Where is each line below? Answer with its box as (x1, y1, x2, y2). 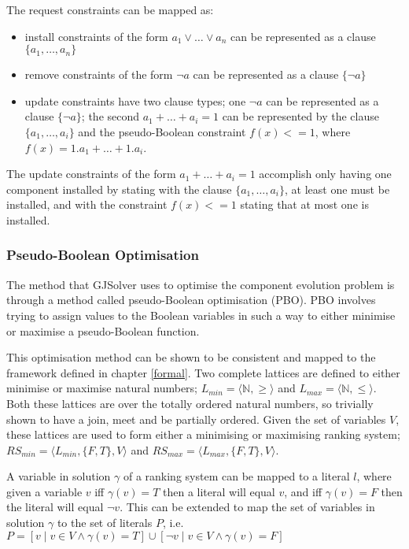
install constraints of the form (24, 28, 168, 44)
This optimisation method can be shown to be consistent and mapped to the (6, 349, 376, 365)
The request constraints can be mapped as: (6, 2, 214, 17)
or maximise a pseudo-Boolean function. (6, 322, 200, 339)
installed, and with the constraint (6, 196, 168, 213)
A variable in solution (6, 468, 111, 484)
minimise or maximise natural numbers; (6, 380, 198, 396)
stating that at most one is (240, 196, 369, 213)
